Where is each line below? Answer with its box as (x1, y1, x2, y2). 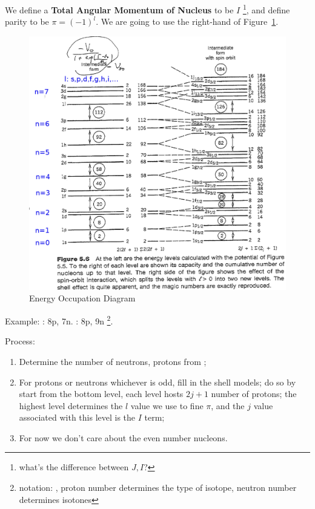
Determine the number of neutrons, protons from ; (19, 355, 207, 367)
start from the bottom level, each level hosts (19, 387, 184, 400)
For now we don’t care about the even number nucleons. (19, 431, 228, 444)
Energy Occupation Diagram (29, 292, 136, 304)
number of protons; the (211, 387, 297, 400)
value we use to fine (130, 399, 204, 412)
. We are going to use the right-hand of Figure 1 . (96, 15, 279, 28)
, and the (211, 399, 245, 412)
